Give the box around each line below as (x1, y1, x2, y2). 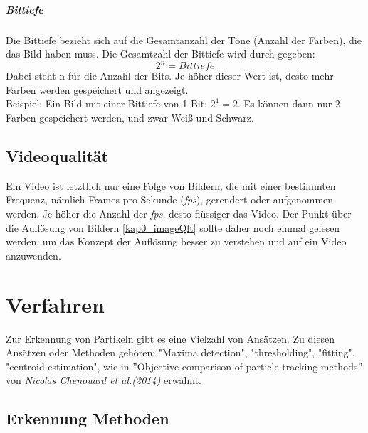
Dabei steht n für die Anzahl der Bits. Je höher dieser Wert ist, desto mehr (6, 68, 334, 83)
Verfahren (6, 289, 105, 319)
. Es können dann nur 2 (238, 96, 340, 111)
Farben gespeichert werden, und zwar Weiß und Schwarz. (6, 110, 254, 125)
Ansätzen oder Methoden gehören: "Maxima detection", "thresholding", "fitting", (6, 345, 355, 360)
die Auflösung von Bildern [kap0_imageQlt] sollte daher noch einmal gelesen (6, 220, 340, 235)
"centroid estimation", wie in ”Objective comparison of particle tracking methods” (6, 358, 363, 373)
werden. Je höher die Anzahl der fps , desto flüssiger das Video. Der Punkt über (6, 206, 352, 221)
